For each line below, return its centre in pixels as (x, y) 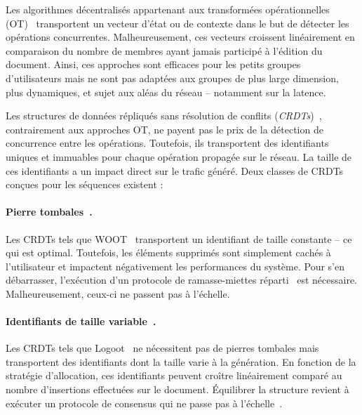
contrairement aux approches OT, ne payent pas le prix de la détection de (165, 129)
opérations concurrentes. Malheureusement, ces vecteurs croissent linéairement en (180, 37)
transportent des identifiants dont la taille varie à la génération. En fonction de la (181, 361)
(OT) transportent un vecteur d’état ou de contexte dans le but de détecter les (177, 23)
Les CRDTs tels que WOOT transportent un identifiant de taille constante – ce (179, 238)
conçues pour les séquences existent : (85, 184)
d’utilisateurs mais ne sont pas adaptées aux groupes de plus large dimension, (172, 78)
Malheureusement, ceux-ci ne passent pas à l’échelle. (118, 293)
